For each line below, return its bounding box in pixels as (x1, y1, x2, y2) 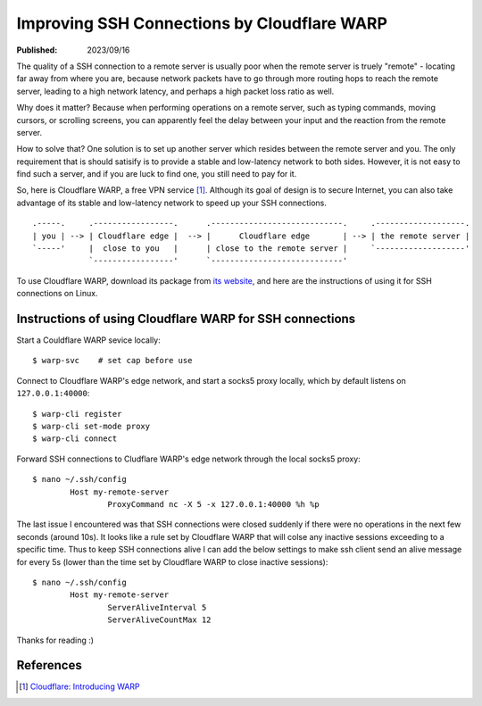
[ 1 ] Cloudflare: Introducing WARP (19, 681, 140, 692)
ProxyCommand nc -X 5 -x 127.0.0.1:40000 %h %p (107, 500, 320, 509)
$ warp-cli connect (32, 434, 118, 444)
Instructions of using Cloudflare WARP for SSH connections (16, 311, 356, 326)
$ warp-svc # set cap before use (32, 355, 193, 366)
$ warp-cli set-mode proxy (32, 421, 151, 432)
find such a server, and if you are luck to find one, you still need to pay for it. (16, 169, 297, 179)
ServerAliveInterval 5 (107, 602, 207, 612)
